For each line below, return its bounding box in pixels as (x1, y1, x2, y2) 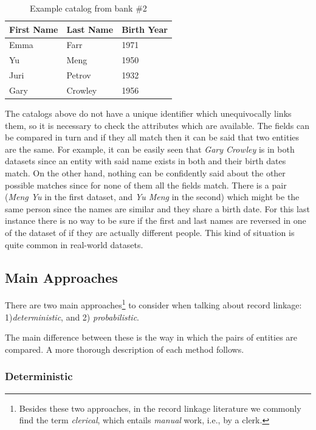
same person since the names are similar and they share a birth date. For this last (5, 202, 310, 215)
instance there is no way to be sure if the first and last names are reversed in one (5, 214, 306, 227)
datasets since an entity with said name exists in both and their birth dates (5, 154, 286, 167)
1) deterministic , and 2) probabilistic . (5, 310, 140, 323)
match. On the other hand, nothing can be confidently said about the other (5, 167, 286, 179)
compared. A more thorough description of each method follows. (5, 342, 244, 355)
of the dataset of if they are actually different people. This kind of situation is (5, 226, 295, 238)
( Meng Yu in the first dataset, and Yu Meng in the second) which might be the (5, 190, 300, 203)
